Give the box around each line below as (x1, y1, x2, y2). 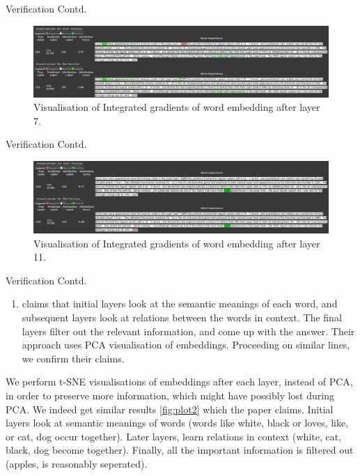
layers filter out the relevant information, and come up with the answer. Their (22, 323, 355, 338)
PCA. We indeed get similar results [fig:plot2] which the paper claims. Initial (6, 401, 334, 416)
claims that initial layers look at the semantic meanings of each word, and (22, 296, 338, 311)
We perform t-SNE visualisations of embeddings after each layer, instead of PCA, (6, 374, 353, 389)
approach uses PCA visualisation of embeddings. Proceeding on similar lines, (22, 337, 350, 352)
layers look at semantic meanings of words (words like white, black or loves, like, (6, 415, 349, 430)
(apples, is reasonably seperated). (6, 456, 148, 470)
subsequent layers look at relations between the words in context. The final (22, 309, 342, 324)
